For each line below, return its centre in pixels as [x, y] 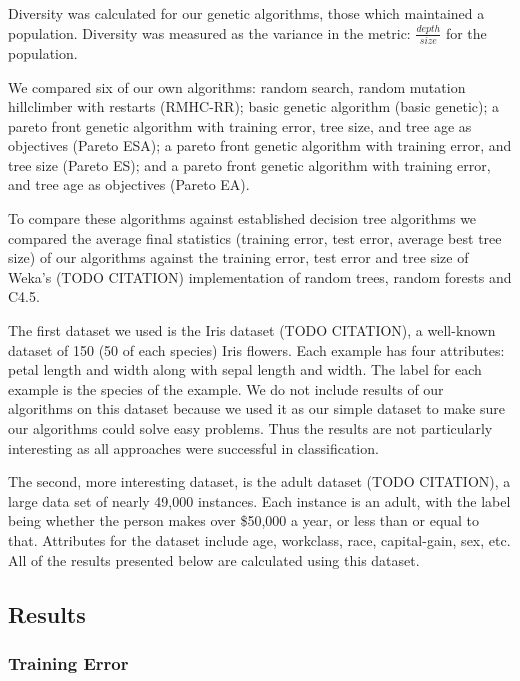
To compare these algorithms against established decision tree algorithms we [242, 218]
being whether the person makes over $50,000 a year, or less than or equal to [244, 520]
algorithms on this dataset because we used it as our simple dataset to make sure [256, 408]
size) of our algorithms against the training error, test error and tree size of [238, 257]
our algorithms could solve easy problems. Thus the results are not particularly [250, 428]
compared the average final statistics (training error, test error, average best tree [255, 237]
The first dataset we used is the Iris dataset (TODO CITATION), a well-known [252, 330]
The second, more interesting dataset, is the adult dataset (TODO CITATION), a [259, 481]
